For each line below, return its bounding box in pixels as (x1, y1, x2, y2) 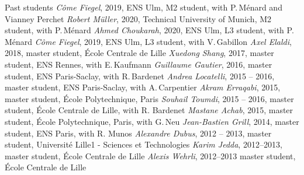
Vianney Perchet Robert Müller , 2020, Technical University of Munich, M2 (5, 12, 272, 24)
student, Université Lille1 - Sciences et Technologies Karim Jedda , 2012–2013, (5, 138, 282, 150)
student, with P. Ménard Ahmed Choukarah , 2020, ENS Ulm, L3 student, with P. (5, 24, 294, 36)
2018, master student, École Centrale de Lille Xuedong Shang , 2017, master (5, 47, 274, 59)
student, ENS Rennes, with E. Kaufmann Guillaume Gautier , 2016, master (5, 58, 272, 70)
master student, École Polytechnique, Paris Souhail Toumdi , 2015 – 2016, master (5, 92, 294, 104)
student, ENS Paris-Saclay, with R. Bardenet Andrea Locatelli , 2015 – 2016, (5, 69, 275, 82)
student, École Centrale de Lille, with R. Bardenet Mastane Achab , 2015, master (5, 104, 293, 116)
